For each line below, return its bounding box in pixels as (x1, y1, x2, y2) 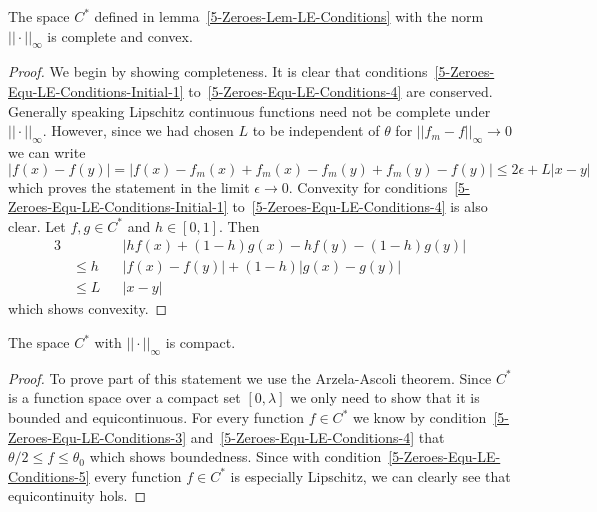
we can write (8, 141, 86, 162)
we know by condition (352, 407, 487, 428)
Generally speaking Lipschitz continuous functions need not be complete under (8, 100, 491, 121)
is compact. (165, 332, 236, 353)
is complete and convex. (47, 25, 193, 46)
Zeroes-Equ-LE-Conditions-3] (8, 426, 187, 447)
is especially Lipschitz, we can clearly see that (230, 465, 511, 486)
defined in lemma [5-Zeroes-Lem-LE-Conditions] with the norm (94, 6, 484, 26)
